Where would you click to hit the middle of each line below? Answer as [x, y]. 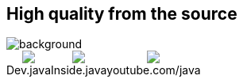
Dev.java [29, 70]
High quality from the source [122, 14]
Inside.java [79, 70]
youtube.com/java [154, 70]
